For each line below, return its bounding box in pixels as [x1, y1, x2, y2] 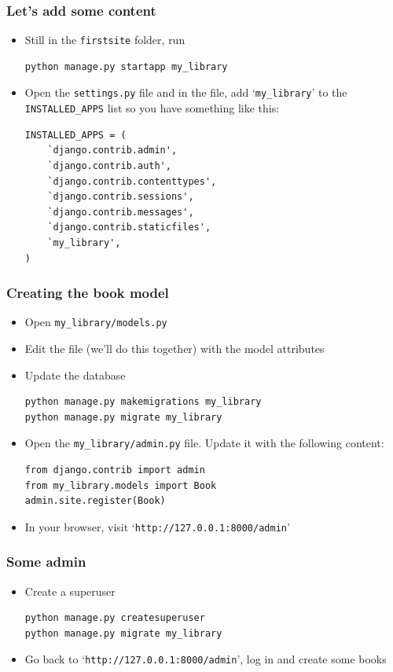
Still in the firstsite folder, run [24, 31, 185, 48]
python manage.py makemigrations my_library [24, 396, 262, 408]
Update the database [24, 366, 126, 383]
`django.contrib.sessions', [47, 191, 194, 203]
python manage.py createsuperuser [24, 612, 205, 624]
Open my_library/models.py [24, 314, 167, 330]
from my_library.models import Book [24, 479, 217, 491]
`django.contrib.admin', [47, 145, 178, 156]
